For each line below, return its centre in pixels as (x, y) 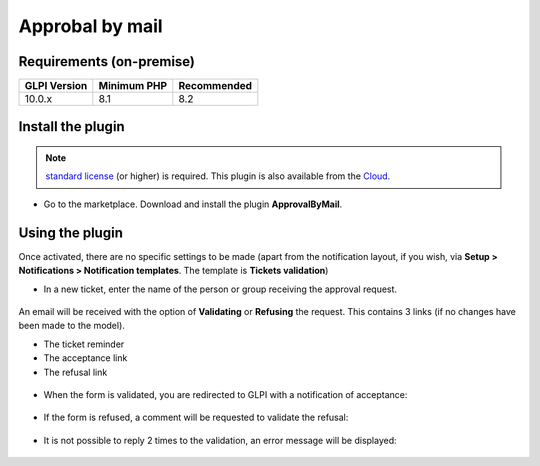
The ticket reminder (84, 344)
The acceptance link (85, 358)
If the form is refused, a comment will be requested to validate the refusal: (196, 417)
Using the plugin (71, 232)
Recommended (215, 86)
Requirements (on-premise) (106, 61)
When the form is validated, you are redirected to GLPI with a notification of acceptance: (225, 394)
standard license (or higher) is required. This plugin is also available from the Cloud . (218, 176)
